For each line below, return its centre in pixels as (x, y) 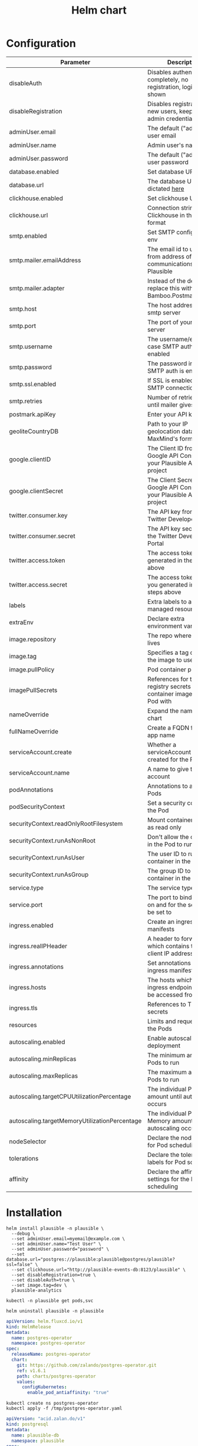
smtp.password (30, 367)
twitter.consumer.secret (42, 536)
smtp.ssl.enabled (33, 384)
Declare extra (166, 618)
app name (161, 735)
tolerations (24, 1158)
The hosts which (170, 980)
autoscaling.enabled (37, 1042)
